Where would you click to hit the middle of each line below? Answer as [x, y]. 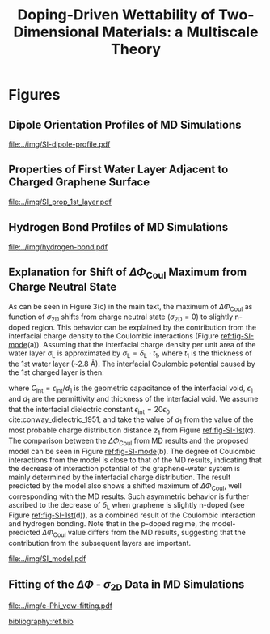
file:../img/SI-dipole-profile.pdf [59, 144]
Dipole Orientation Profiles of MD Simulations [125, 124]
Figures [34, 95]
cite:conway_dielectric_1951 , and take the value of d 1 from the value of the [131, 421]
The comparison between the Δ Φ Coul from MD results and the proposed [129, 441]
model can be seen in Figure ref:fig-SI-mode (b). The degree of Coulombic [132, 451]
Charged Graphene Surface [79, 183]
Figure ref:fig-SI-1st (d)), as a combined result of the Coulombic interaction [132, 515]
